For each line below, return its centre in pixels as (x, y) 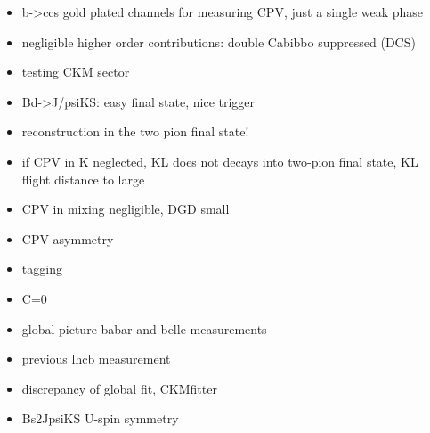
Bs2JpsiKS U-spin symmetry (100, 418)
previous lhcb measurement (96, 359)
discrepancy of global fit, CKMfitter (119, 388)
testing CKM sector (76, 72)
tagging (42, 269)
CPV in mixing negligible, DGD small (126, 209)
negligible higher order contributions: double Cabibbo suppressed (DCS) (219, 41)
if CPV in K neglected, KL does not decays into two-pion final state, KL (220, 161)
